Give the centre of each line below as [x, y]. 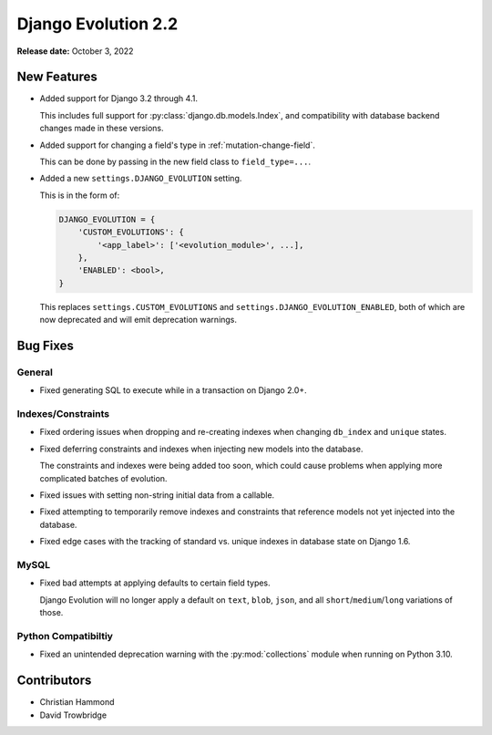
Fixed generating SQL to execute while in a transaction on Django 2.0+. [173, 390]
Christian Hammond [77, 702]
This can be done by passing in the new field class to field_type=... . [175, 162]
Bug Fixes [46, 345]
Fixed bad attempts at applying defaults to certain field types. [155, 583]
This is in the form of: [80, 195]
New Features [57, 77]
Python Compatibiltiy [65, 636]
